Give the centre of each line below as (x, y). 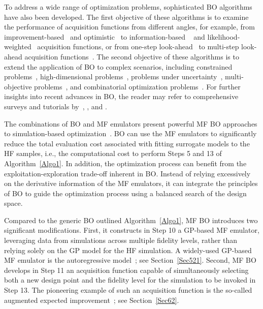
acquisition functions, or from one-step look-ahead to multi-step (138, 47)
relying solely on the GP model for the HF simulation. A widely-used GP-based (128, 250)
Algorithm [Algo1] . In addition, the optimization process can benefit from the (125, 163)
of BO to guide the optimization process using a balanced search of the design (125, 193)
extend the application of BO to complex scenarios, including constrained (118, 66)
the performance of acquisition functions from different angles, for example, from (129, 27)
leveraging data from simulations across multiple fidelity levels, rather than (121, 240)
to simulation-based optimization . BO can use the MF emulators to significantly (130, 133)
